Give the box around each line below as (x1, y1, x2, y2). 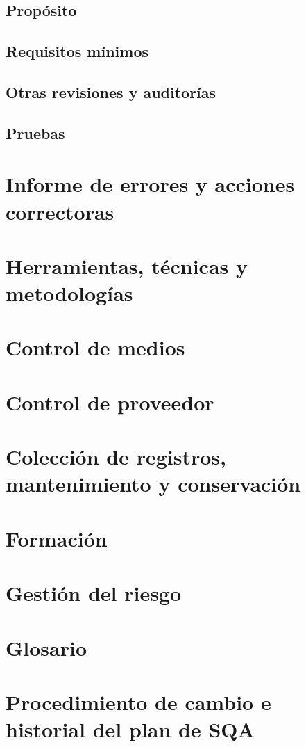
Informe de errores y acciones (6, 170, 295, 198)
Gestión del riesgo (6, 579, 182, 607)
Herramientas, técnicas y (6, 251, 248, 280)
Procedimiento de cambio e (6, 687, 271, 716)
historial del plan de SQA (6, 715, 255, 744)
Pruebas (6, 122, 65, 143)
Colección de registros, (6, 442, 226, 471)
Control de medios (6, 333, 185, 362)
